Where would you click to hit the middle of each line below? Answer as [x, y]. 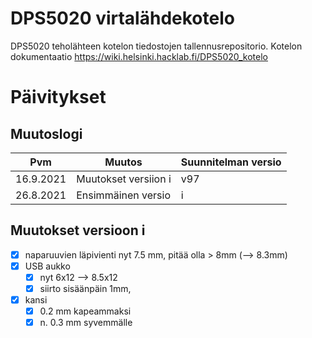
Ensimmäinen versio [123, 195]
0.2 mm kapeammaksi [85, 311]
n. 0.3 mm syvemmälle [86, 323]
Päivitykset [58, 97]
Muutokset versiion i [124, 179]
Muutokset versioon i [78, 230]
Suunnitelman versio [231, 162]
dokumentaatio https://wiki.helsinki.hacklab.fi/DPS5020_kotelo [139, 56]
